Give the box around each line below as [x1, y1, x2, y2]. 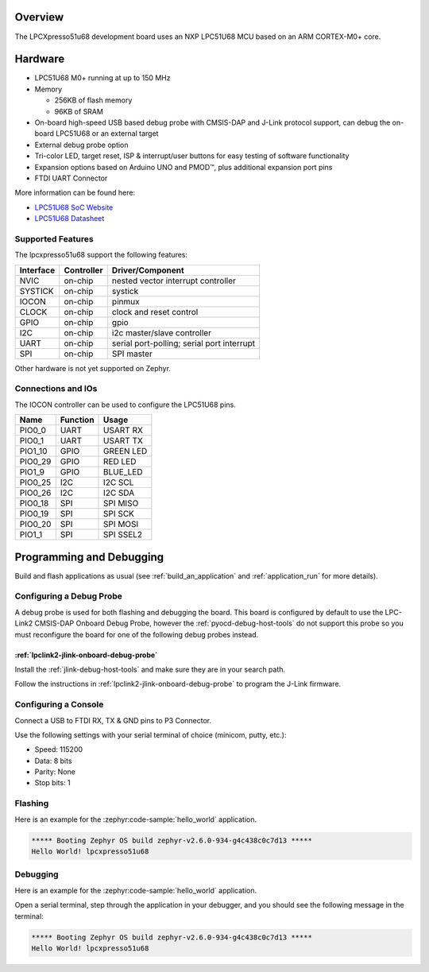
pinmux [111, 296, 140, 307]
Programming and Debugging [14, 550, 164, 563]
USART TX [103, 436, 143, 447]
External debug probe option [34, 140, 129, 149]
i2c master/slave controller [111, 327, 212, 338]
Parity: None [34, 767, 75, 776]
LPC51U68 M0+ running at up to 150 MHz [34, 73, 171, 83]
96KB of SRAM [54, 106, 103, 116]
